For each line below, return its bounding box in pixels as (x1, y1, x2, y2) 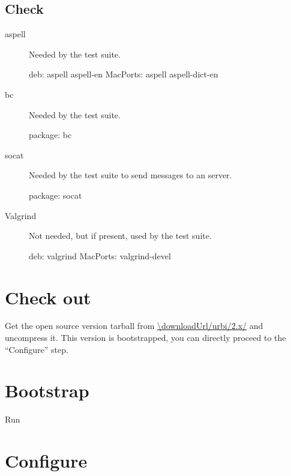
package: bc (29, 128, 72, 141)
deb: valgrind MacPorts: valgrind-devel (29, 249, 171, 262)
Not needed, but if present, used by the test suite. (29, 229, 212, 242)
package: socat (29, 188, 82, 201)
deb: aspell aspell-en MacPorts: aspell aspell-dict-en (29, 68, 218, 80)
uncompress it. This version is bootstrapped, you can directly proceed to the (5, 331, 286, 344)
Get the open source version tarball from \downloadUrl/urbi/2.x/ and (5, 319, 263, 332)
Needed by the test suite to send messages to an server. (29, 169, 232, 181)
